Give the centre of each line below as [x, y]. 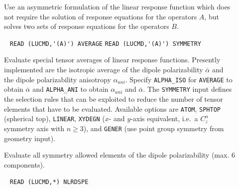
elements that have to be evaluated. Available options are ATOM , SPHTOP [112, 108]
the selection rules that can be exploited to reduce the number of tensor [114, 98]
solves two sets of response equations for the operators [87, 26]
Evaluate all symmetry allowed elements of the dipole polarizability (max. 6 [119, 155]
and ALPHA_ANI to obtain [70, 89]
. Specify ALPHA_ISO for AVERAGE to [179, 79]
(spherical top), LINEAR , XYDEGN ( [55, 118]
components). [24, 164]
